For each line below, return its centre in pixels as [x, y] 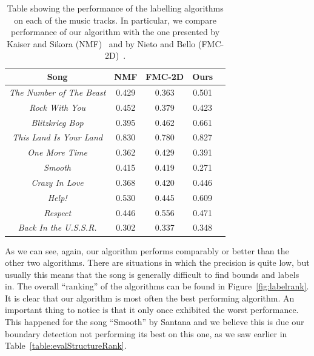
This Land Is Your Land [58, 137]
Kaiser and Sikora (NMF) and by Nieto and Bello [101, 43]
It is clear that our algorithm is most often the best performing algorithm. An [150, 298]
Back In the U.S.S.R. [57, 227]
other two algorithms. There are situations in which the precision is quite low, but [157, 262]
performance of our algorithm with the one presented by [115, 32]
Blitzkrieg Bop [57, 122]
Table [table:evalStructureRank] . [66, 345]
